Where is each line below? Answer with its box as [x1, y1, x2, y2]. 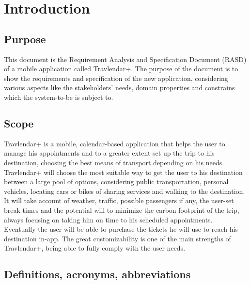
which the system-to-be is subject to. [4, 92, 113, 102]
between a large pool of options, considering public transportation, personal [4, 176, 229, 187]
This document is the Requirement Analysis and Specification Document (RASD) [4, 54, 247, 64]
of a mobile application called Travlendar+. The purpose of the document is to [4, 63, 238, 74]
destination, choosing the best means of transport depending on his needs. [4, 157, 224, 167]
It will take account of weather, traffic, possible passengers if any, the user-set [4, 195, 234, 205]
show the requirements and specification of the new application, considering [4, 73, 228, 83]
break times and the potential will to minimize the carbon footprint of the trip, [4, 205, 239, 215]
